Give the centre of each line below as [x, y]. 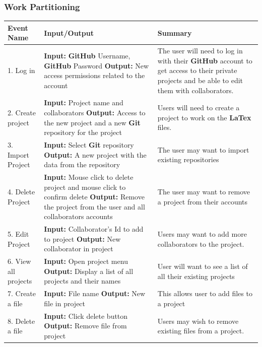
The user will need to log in [200, 51]
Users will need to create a [199, 108]
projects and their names [82, 281]
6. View [19, 261]
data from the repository [82, 164]
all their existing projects [196, 276]
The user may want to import [203, 149]
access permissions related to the [94, 75]
